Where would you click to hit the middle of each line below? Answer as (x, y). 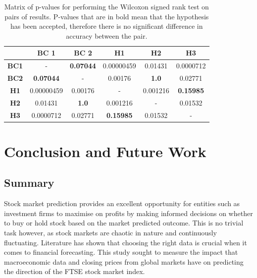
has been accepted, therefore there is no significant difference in (107, 26)
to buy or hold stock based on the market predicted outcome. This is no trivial (124, 223)
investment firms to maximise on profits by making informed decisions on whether (128, 213)
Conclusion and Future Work (105, 151)
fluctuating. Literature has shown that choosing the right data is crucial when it (126, 242)
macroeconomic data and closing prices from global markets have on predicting (124, 261)
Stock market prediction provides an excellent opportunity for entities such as (122, 203)
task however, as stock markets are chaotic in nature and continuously (110, 233)
